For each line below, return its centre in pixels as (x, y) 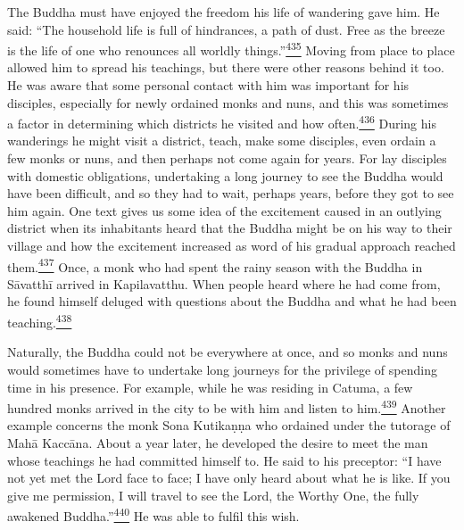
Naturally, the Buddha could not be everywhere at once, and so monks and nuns (228, 352)
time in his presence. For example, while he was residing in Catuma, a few (210, 387)
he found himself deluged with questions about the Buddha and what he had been (232, 301)
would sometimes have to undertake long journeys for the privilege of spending (222, 369)
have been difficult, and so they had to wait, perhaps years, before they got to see (231, 193)
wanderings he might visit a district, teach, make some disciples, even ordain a (222, 141)
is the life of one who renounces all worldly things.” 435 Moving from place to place (231, 49)
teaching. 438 (40, 321)
